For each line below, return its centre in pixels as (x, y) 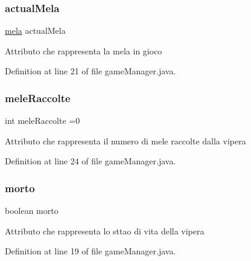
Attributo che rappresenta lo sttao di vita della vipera (105, 230)
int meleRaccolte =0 (43, 121)
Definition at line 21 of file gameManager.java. (91, 71)
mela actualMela (35, 31)
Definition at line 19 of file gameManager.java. (91, 251)
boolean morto (32, 211)
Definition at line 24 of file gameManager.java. (91, 161)
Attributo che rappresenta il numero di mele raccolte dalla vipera (125, 140)
